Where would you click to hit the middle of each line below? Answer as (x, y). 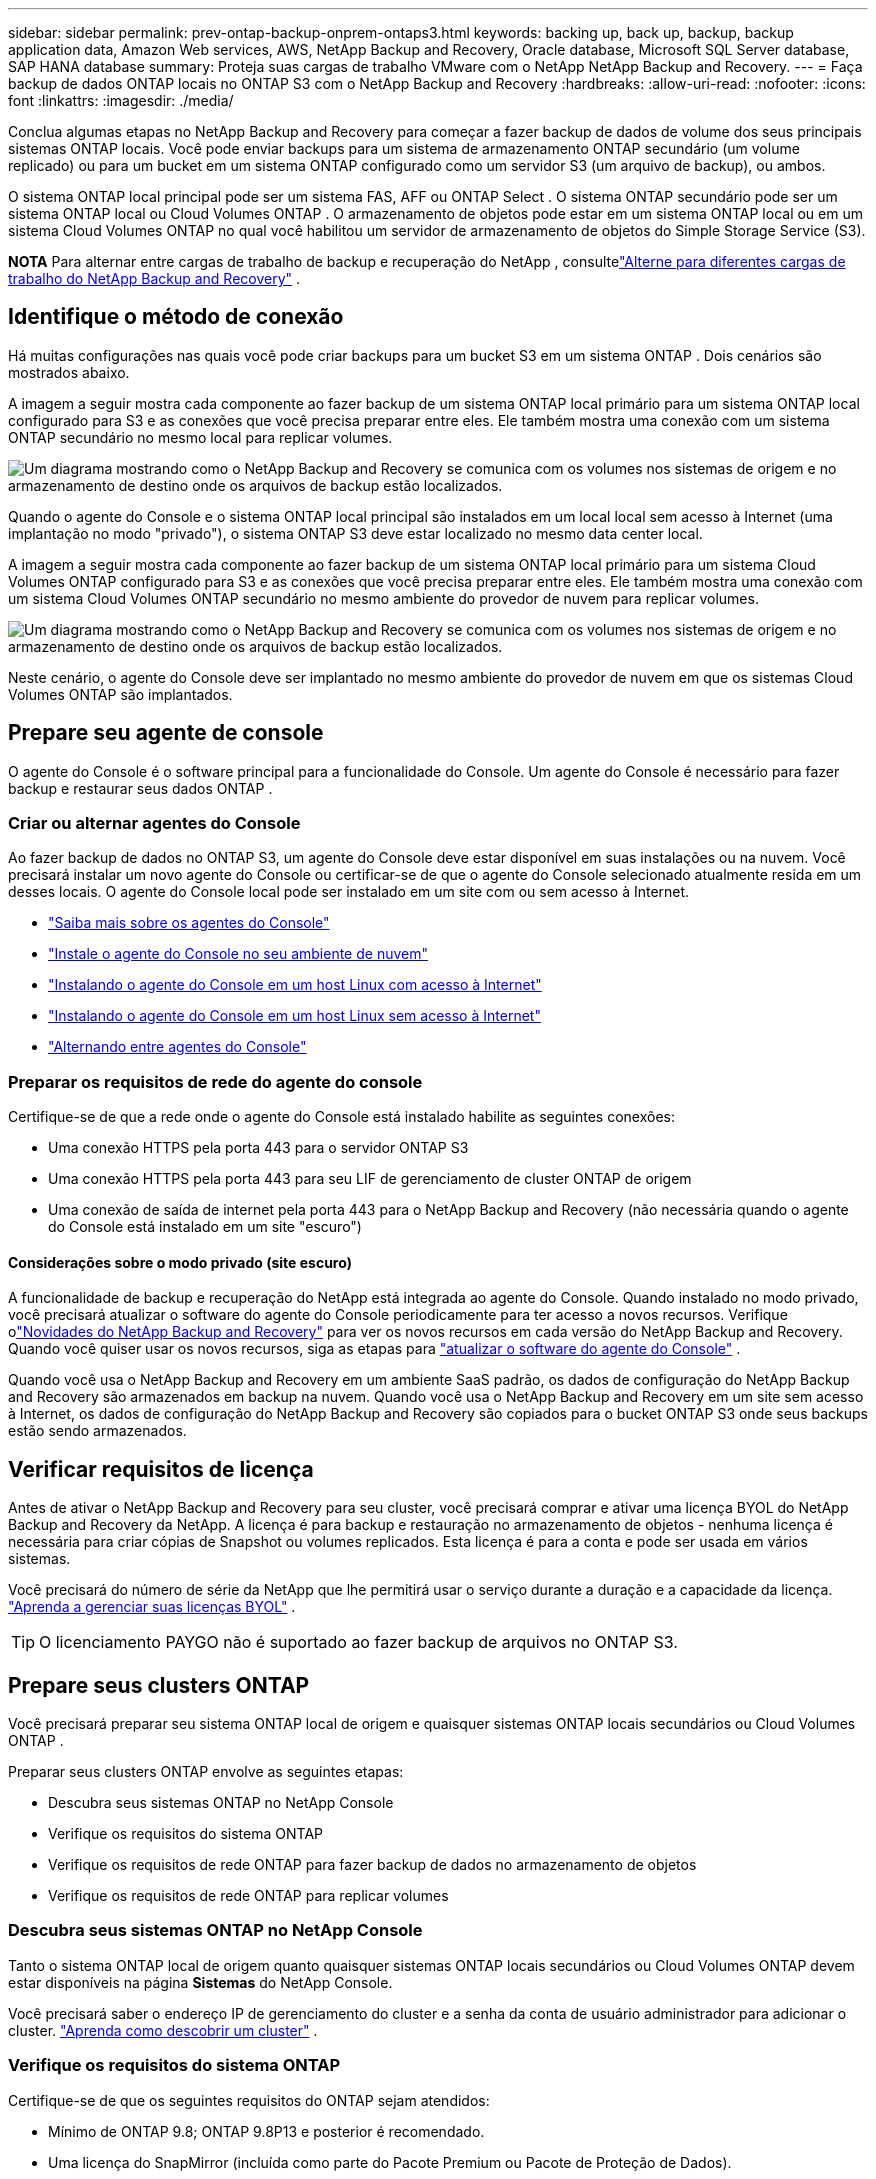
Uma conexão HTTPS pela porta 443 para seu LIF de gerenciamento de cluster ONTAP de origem (370, 1179)
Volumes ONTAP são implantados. (120, 694)
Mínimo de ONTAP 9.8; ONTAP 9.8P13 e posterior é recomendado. (266, 2131)
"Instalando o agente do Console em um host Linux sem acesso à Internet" (294, 1016)
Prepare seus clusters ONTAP (159, 1685)
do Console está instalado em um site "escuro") (205, 1227)
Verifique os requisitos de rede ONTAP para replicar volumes (248, 1896)
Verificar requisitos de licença (161, 1469)
